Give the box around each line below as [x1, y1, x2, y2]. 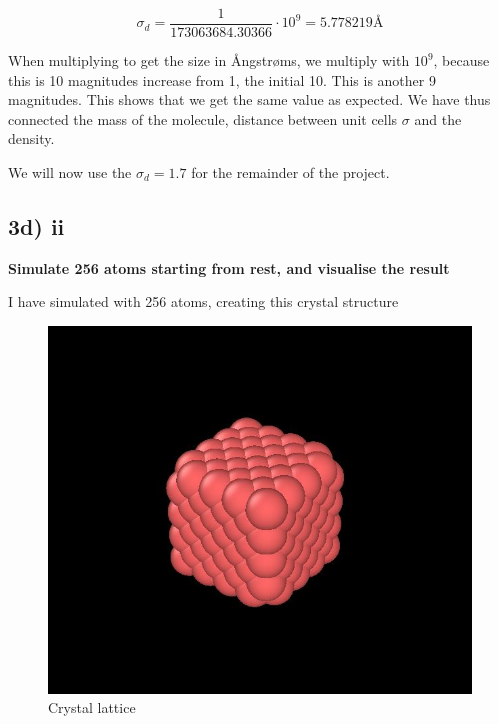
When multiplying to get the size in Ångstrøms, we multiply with [8, 50, 410, 71]
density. [8, 128, 55, 149]
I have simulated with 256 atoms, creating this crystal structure [8, 291, 399, 312]
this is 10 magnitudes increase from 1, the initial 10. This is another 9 [8, 69, 436, 90]
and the [414, 108, 462, 129]
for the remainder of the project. [191, 162, 390, 183]
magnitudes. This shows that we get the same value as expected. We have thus [8, 89, 491, 110]
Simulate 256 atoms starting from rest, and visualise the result [8, 257, 450, 278]
